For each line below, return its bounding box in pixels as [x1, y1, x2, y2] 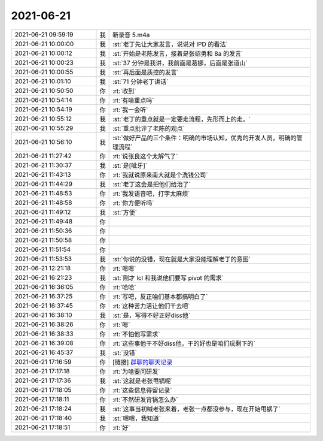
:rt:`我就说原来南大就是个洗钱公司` [112, 171, 209, 179]
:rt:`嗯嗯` [112, 264, 137, 273]
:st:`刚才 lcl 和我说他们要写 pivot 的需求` [112, 273, 224, 282]
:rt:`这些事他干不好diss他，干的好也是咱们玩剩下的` [112, 339, 255, 348]
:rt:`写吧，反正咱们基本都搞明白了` [112, 292, 209, 301]
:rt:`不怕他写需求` [112, 330, 161, 338]
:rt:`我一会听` [112, 105, 149, 114]
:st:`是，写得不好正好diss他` [112, 311, 191, 319]
